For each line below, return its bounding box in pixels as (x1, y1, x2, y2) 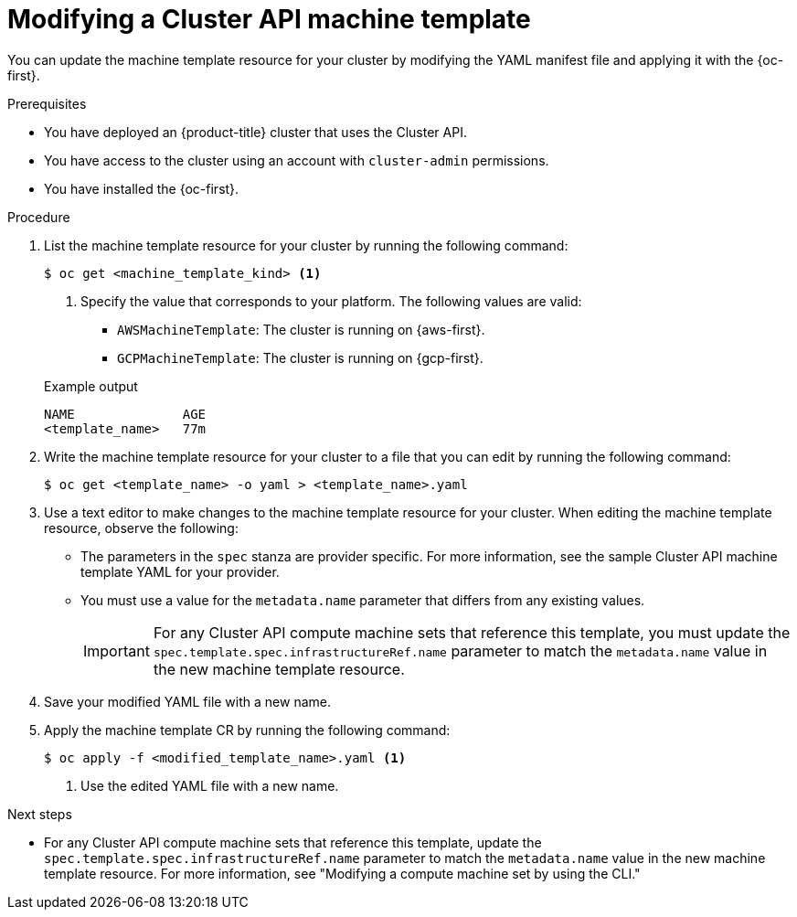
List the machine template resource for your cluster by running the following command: (44, 237, 569, 253)
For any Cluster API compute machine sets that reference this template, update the (44, 834, 542, 850)
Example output (44, 378, 138, 394)
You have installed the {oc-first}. (44, 180, 239, 197)
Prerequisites (7, 95, 87, 112)
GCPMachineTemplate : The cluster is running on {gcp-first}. (117, 349, 484, 366)
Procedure (7, 208, 70, 225)
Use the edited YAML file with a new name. (80, 777, 339, 794)
